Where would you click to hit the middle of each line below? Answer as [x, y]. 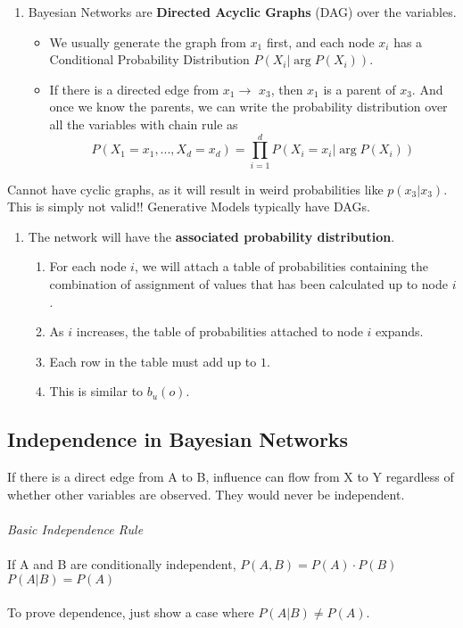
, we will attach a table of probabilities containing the [281, 266]
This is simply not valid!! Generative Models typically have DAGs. [189, 207]
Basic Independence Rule [75, 529]
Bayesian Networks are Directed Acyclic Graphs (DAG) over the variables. [242, 12]
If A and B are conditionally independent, [122, 564]
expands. [400, 331]
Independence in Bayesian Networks [178, 439]
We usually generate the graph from [148, 41]
